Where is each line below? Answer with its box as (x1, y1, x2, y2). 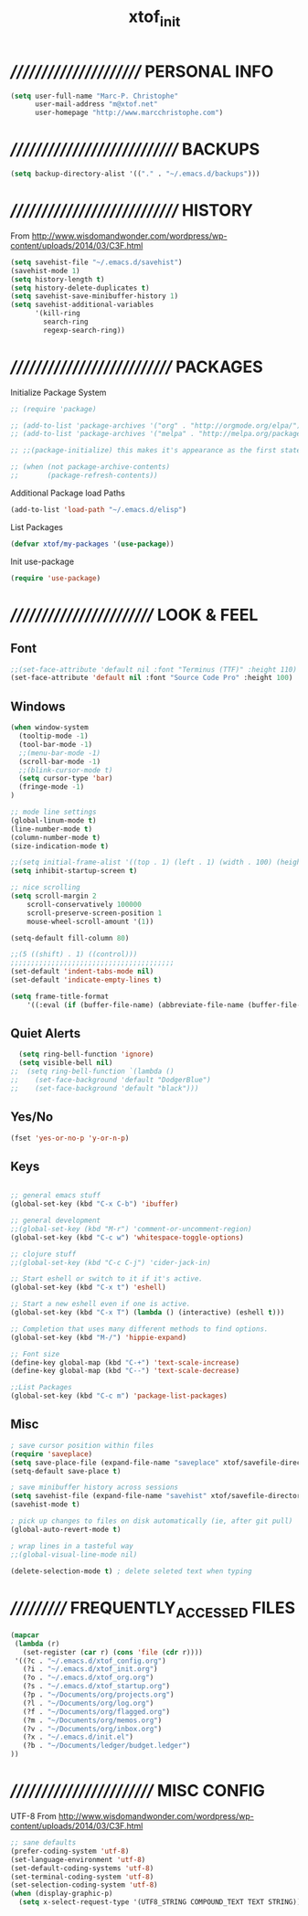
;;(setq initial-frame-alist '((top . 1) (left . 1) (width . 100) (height (10, 857, 305, 868)
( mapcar (10, 1630, 40, 1640)
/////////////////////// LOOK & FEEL (10, 604, 259, 625)
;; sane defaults (10, 1838, 77, 1847)
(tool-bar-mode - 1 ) (18, 740, 93, 749)
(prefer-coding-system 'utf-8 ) (10, 1847, 130, 1856)
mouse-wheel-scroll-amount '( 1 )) (27, 917, 154, 926)
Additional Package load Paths (10, 487, 126, 498)
